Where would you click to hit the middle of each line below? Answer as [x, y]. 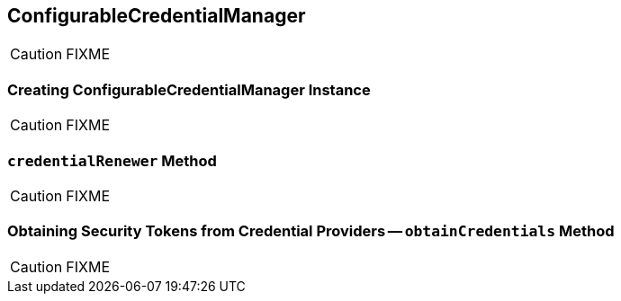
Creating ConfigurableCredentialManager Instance [189, 89]
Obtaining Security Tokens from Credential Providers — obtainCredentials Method [311, 231]
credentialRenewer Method [112, 160]
